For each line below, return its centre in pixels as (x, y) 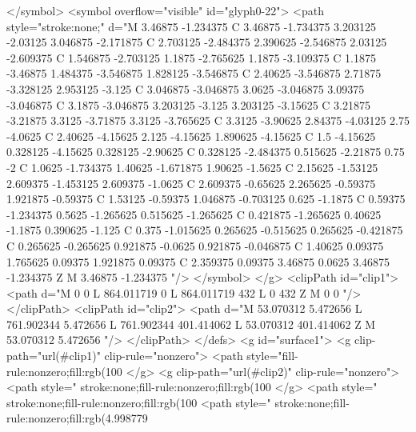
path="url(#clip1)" (54, 356)
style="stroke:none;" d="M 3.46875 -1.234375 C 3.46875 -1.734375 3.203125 (191, 26)
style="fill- (272, 356)
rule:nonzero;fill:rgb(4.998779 (77, 418)
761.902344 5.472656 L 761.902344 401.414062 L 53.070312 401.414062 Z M (191, 324)
